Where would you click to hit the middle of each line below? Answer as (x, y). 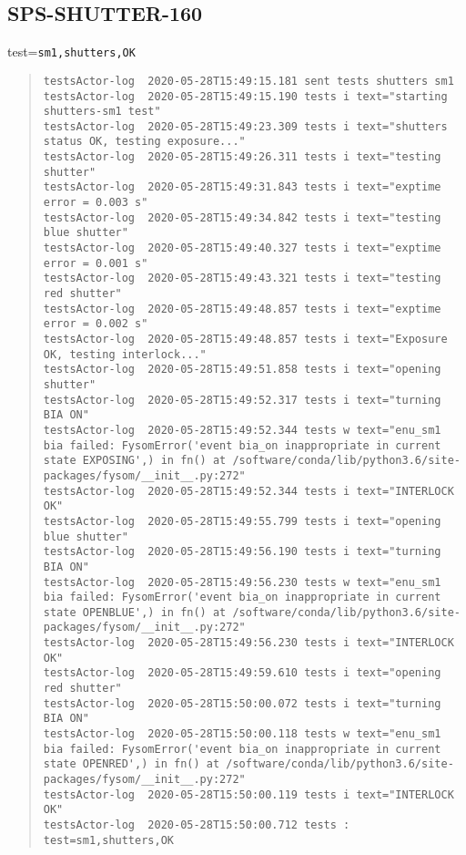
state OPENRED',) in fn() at (132, 764)
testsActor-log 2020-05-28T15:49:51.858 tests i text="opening (242, 370)
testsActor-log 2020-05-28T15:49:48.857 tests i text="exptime (242, 309)
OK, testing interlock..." (125, 354)
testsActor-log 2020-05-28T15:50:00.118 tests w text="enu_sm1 (242, 734)
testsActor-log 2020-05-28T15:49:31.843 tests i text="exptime (242, 187)
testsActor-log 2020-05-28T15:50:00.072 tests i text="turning (242, 703)
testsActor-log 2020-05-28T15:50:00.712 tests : (197, 825)
